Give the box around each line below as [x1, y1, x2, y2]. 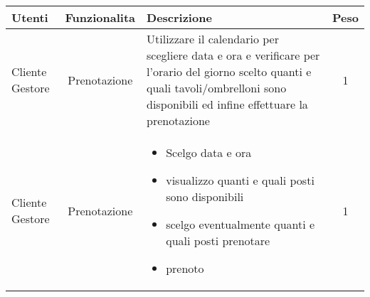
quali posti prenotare [166, 232, 270, 249]
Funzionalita [65, 9, 136, 26]
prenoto [166, 260, 204, 276]
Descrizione [147, 9, 212, 26]
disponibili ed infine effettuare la [147, 96, 308, 112]
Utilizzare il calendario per [147, 31, 279, 47]
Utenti [11, 9, 48, 26]
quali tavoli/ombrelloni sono [147, 80, 287, 96]
